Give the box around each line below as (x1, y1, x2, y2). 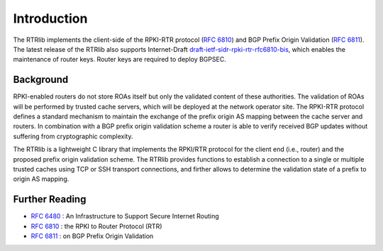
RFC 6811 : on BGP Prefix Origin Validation (30, 232, 154, 240)
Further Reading (13, 194, 87, 206)
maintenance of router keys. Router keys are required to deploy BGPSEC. (13, 55, 226, 64)
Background (13, 74, 69, 86)
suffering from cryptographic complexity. (13, 132, 133, 140)
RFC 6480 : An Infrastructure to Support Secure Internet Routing (30, 212, 219, 221)
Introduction (13, 11, 88, 26)
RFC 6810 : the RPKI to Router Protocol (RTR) (30, 222, 162, 230)
